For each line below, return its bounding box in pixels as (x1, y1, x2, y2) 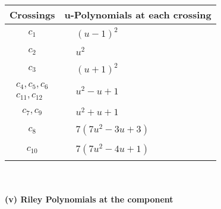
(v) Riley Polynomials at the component (5, 192, 173, 205)
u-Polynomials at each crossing (64, 8, 211, 21)
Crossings (10, 8, 55, 21)
